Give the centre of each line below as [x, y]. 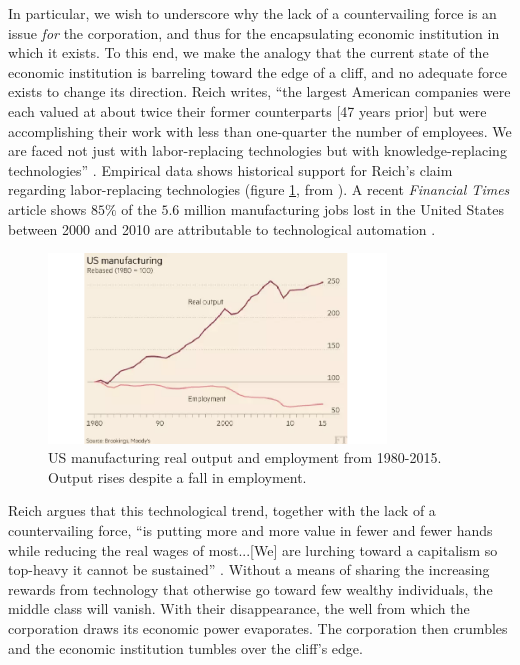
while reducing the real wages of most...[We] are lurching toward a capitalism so [253, 549]
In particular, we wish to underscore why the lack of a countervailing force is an [252, 13]
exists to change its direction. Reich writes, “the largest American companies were [259, 91]
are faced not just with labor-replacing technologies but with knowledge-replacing [257, 150]
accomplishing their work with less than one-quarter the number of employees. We [260, 130]
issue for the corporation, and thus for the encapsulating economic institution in [254, 32]
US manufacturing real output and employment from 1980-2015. [245, 457]
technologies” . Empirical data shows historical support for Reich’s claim [230, 169]
